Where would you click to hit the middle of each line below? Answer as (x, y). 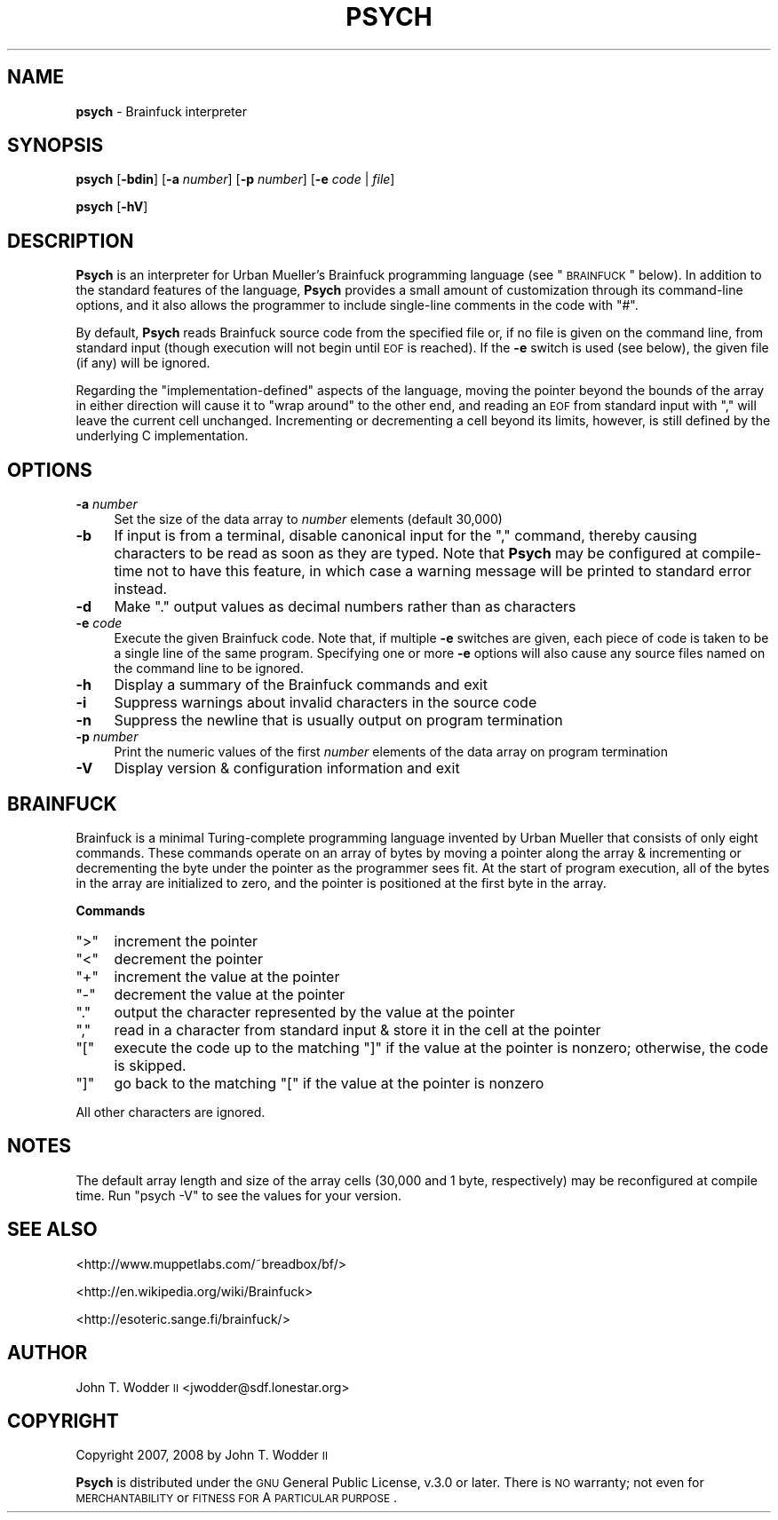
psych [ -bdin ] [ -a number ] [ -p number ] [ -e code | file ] (235, 179)
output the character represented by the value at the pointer (314, 1012)
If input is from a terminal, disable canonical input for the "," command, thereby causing (405, 536)
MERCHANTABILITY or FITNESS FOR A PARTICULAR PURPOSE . (236, 1498)
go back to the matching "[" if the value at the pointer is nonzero (329, 1083)
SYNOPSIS (56, 146)
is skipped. (150, 1065)
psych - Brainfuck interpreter (161, 111)
